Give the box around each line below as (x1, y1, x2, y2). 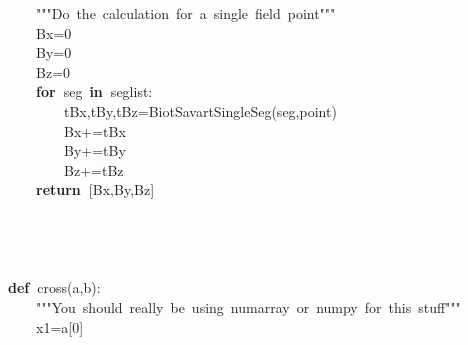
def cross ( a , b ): (8, 277, 101, 298)
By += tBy (64, 140, 126, 161)
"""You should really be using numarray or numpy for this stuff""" (36, 296, 461, 317)
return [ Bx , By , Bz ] (36, 179, 155, 200)
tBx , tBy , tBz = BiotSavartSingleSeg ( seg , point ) (64, 100, 337, 121)
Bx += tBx (64, 120, 126, 141)
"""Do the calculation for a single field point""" (36, 3, 336, 23)
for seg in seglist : (36, 81, 153, 102)
